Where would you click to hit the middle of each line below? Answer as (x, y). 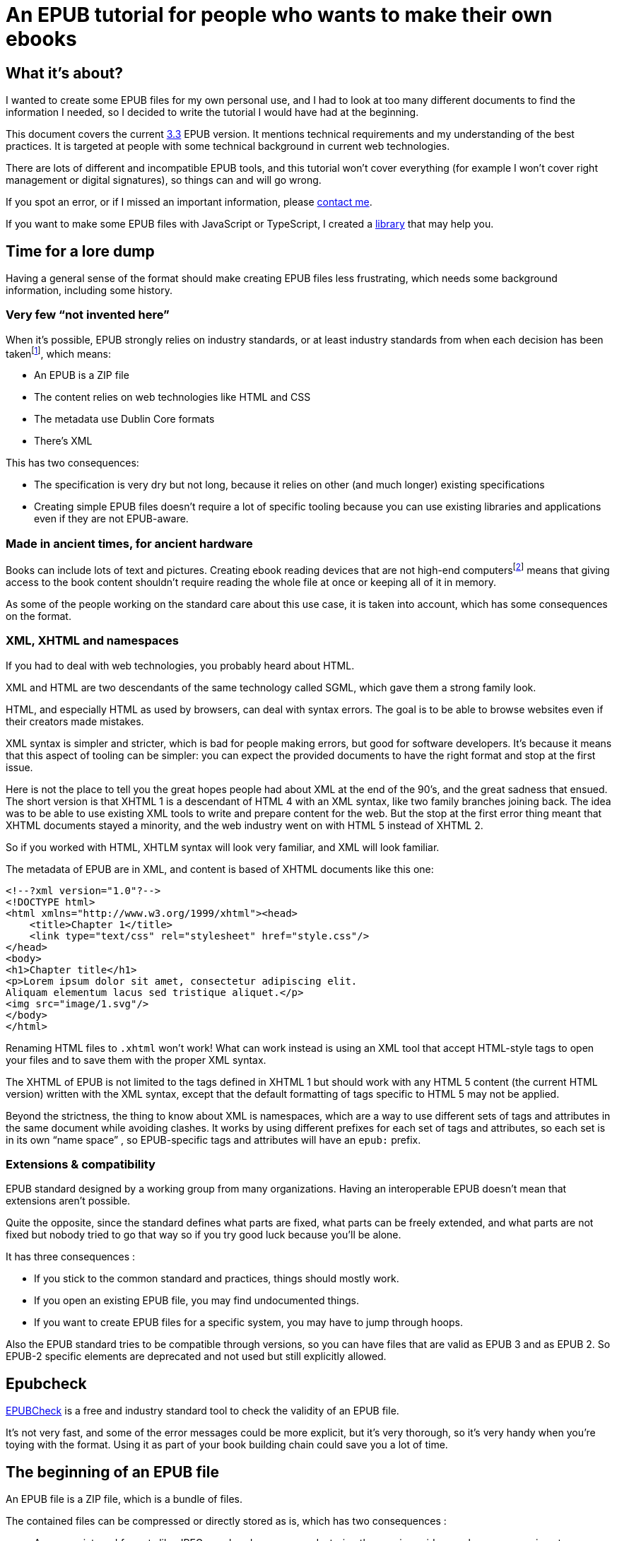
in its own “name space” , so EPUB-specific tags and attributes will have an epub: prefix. (213, 1139)
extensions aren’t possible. (68, 1201)
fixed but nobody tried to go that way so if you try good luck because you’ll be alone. (204, 1235)
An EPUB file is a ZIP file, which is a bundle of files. (124, 1499)
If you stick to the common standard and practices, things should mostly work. (217, 1279)
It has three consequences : (71, 1257)
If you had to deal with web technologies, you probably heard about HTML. (180, 665)
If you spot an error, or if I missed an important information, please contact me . (189, 202)
